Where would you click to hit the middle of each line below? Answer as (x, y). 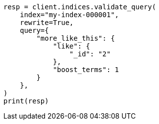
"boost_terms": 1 (86, 70)
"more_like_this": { (76, 38)
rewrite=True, (47, 23)
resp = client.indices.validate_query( (80, 7)
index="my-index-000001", (69, 15)
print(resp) (26, 101)
